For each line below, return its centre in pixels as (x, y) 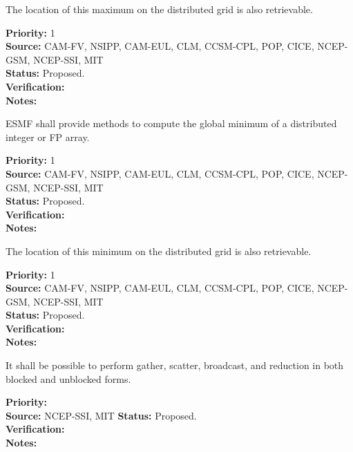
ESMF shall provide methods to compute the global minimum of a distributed (171, 123)
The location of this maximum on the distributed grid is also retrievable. (159, 9)
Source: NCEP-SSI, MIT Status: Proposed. (101, 415)
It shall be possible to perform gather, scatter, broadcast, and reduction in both (175, 365)
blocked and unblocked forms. (68, 378)
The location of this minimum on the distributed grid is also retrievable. (159, 251)
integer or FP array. (48, 136)
